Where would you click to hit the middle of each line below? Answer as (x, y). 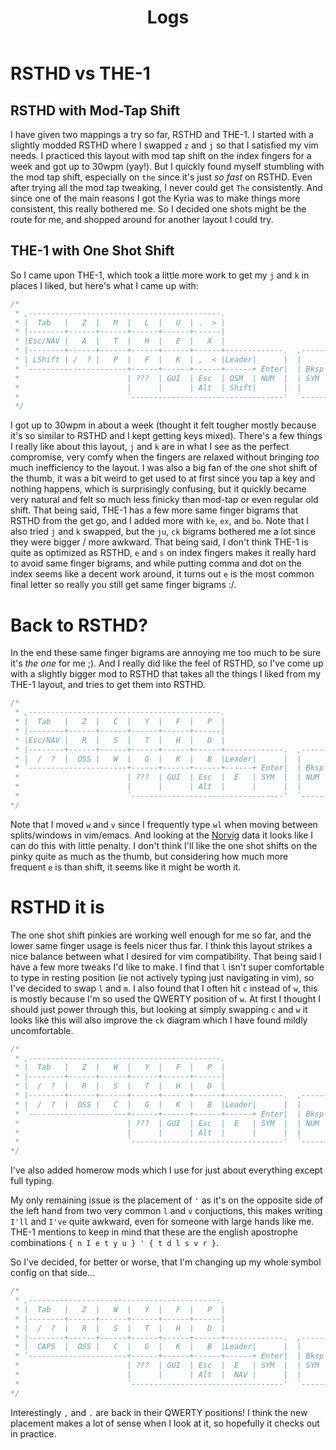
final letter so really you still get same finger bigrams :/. (123, 585)
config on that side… (53, 1273)
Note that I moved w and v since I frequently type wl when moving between (164, 824)
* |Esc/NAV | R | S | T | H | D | (120, 740)
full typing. (32, 1181)
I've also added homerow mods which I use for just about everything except (166, 1170)
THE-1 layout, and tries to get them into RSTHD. (108, 685)
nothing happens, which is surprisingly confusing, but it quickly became (158, 489)
